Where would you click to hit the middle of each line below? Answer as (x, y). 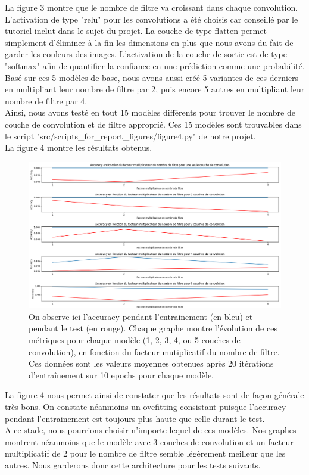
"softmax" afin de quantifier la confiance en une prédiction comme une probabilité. (155, 65)
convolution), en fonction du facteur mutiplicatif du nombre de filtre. (154, 351)
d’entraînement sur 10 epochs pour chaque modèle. (121, 375)
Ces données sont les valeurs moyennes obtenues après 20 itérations (151, 363)
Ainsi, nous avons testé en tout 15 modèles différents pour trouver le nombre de (150, 112)
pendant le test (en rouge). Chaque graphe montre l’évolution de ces (153, 328)
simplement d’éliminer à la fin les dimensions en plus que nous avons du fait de (149, 42)
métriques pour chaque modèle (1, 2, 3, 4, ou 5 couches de (135, 340)
